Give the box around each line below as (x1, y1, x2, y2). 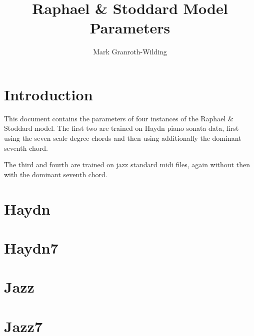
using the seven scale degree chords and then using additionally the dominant (4, 133, 241, 143)
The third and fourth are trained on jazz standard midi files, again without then (4, 159, 250, 170)
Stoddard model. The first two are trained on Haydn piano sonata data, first (4, 123, 239, 133)
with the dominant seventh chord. (4, 169, 107, 179)
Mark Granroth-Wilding (93, 46, 167, 57)
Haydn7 (4, 237, 58, 258)
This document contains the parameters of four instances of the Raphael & (4, 113, 233, 123)
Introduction (4, 84, 93, 104)
